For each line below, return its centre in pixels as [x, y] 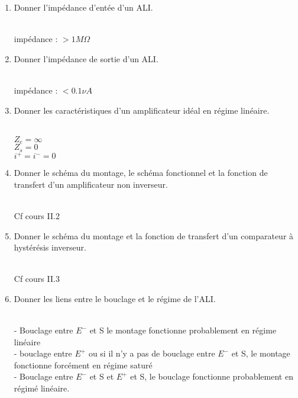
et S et [102, 376]
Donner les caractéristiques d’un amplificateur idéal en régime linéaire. [142, 110]
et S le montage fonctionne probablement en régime [183, 330]
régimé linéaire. [42, 388]
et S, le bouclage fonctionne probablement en [212, 376]
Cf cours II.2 [37, 215]
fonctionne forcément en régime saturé [83, 365]
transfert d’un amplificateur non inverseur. [91, 184]
